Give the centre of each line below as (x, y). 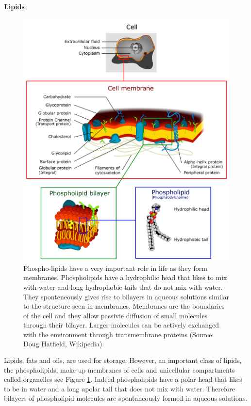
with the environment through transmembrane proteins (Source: (119, 334)
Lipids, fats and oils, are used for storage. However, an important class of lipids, (123, 360)
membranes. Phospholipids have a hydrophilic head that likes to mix (125, 277)
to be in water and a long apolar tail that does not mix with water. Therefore (119, 388)
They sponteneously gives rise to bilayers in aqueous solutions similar (126, 296)
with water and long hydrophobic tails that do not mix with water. (123, 287)
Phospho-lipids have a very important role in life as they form (115, 268)
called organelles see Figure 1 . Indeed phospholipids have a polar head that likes (123, 379)
